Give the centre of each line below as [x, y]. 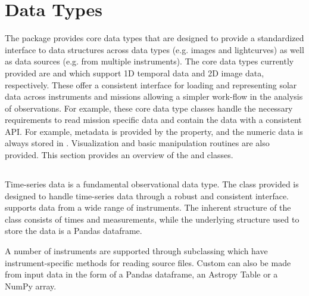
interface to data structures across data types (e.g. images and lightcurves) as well [154, 49]
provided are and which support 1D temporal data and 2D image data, [135, 73]
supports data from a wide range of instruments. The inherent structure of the [148, 207]
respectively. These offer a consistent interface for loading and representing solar [151, 84]
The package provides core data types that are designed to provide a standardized [154, 38]
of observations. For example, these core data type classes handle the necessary [149, 108]
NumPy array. [31, 286]
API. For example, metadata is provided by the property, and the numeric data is [154, 131]
